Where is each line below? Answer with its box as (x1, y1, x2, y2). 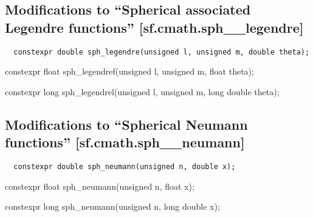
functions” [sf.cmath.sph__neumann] (5, 133, 245, 152)
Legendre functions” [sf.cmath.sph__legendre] (5, 18, 304, 36)
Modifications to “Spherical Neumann (5, 115, 248, 133)
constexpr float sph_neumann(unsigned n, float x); (5, 179, 194, 192)
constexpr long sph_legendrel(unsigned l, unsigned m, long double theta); (5, 85, 280, 98)
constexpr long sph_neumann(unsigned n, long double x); (5, 200, 220, 213)
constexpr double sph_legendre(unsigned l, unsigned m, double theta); (13, 47, 310, 56)
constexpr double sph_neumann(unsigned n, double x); (13, 162, 236, 172)
